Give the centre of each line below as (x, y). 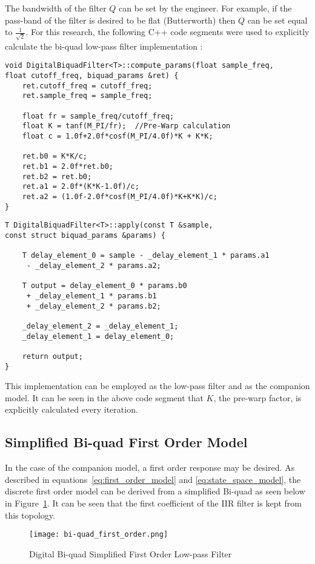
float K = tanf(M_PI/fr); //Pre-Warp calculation (126, 126)
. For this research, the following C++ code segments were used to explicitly (167, 32)
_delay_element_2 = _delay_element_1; (100, 326)
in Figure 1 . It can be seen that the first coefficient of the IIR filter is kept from (153, 503)
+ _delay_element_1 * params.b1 (91, 296)
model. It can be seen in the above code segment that (104, 397)
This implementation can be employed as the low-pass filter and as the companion (157, 386)
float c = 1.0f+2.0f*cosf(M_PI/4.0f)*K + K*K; (118, 136)
